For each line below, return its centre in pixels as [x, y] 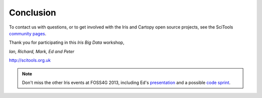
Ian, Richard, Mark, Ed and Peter [42, 51]
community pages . [28, 33]
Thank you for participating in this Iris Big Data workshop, [67, 42]
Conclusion [33, 13]
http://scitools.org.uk [30, 60]
